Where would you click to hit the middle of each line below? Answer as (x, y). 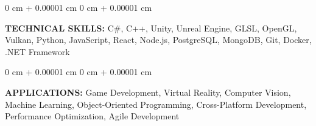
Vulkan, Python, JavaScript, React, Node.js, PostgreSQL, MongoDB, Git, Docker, (158, 40)
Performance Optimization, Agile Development (92, 116)
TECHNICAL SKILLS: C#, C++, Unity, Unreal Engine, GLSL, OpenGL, (151, 28)
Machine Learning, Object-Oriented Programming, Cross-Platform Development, (156, 104)
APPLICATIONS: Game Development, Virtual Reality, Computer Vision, (148, 92)
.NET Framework (37, 51)
